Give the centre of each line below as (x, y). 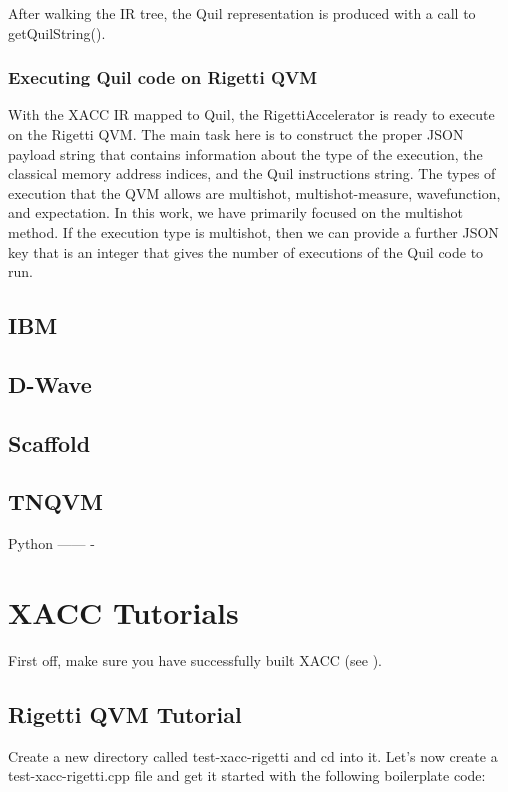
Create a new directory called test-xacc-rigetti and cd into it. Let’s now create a (253, 755)
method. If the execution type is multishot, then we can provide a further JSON (253, 231)
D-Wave (50, 383)
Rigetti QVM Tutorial (125, 714)
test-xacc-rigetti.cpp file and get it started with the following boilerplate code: (247, 775)
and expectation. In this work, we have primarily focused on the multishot (235, 212)
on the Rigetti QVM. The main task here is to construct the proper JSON (236, 134)
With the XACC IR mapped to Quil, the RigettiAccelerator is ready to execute (251, 114)
